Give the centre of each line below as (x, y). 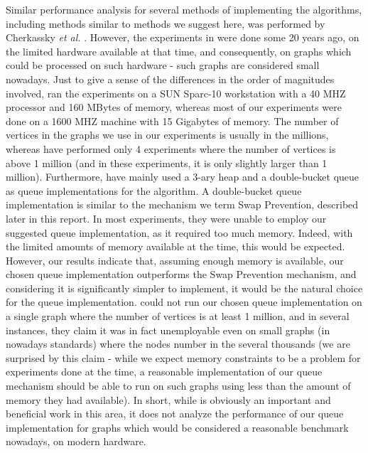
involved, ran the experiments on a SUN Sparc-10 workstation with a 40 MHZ (176, 93)
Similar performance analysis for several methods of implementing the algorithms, (184, 9)
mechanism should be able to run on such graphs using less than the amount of (178, 386)
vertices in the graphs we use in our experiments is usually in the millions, (167, 135)
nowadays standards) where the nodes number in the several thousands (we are (178, 344)
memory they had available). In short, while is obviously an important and (168, 399)
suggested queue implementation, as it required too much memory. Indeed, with (179, 232)
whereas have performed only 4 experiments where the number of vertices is (171, 148)
